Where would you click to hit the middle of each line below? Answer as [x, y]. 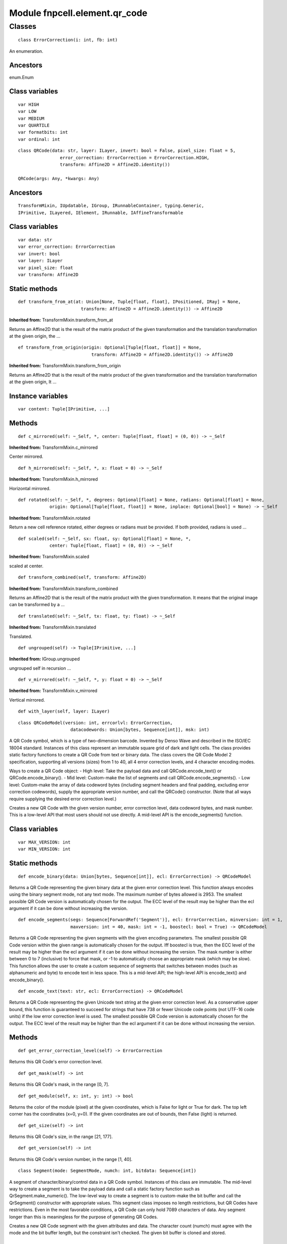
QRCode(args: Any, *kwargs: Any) [59, 178]
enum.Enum [22, 77]
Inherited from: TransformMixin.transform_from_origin [65, 366]
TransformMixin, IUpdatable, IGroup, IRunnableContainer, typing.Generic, [111, 206]
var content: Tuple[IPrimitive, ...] [64, 409]
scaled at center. [26, 566]
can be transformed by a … [37, 605]
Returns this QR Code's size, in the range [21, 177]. [61, 1137]
